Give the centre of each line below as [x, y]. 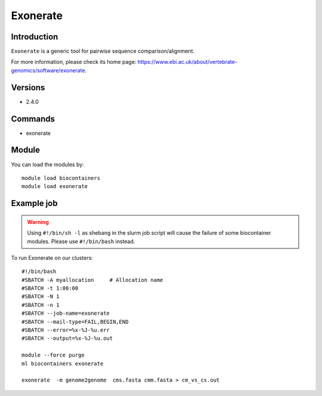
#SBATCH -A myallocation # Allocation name [92, 280]
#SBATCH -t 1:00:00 [50, 288]
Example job [34, 203]
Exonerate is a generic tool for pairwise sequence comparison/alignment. [103, 51]
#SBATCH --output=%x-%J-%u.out [67, 338]
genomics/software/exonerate [48, 70]
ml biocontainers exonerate [63, 363]
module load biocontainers [61, 178]
